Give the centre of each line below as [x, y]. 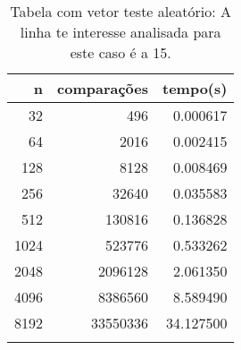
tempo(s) [195, 88]
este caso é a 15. [120, 52]
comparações [103, 88]
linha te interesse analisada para [120, 32]
